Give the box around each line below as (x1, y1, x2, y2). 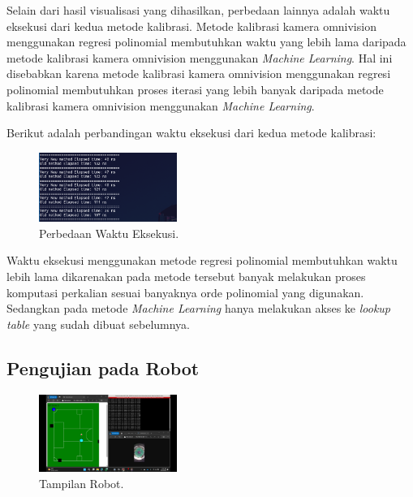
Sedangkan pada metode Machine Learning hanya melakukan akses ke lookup (6, 300, 391, 317)
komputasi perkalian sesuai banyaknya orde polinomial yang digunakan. (6, 283, 364, 300)
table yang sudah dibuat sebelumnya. (6, 315, 191, 332)
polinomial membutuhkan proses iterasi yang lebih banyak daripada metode (6, 80, 384, 97)
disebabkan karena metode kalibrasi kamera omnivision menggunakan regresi (6, 65, 391, 82)
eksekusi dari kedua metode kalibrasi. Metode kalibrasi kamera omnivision (6, 17, 376, 34)
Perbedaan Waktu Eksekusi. (39, 224, 179, 241)
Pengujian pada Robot (6, 355, 200, 380)
